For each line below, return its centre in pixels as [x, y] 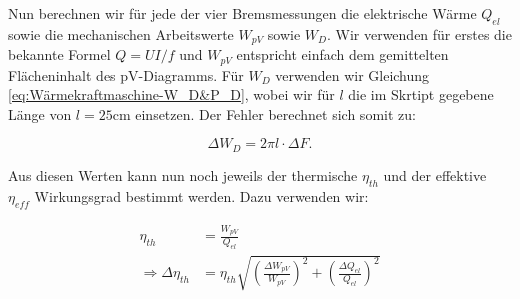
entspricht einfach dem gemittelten [342, 54]
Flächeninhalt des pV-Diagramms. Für [126, 74]
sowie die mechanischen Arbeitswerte [121, 33]
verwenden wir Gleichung [352, 74]
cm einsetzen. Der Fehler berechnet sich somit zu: [264, 113]
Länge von [40, 113]
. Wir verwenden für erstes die [419, 33]
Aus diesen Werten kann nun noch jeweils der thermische [183, 174]
